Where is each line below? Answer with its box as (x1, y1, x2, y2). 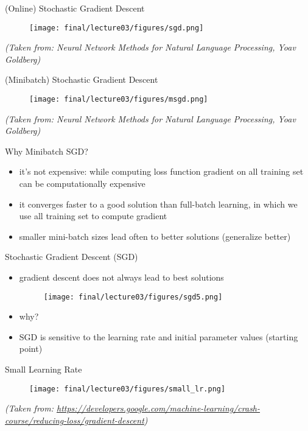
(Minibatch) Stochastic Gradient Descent (5, 73, 158, 86)
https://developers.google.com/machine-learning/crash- (57, 402, 261, 415)
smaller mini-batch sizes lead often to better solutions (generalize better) (19, 230, 291, 242)
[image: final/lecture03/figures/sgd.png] (29, 23, 204, 32)
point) (19, 342, 43, 355)
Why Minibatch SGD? (5, 144, 88, 157)
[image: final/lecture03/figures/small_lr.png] (29, 384, 226, 393)
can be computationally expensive (19, 177, 145, 190)
